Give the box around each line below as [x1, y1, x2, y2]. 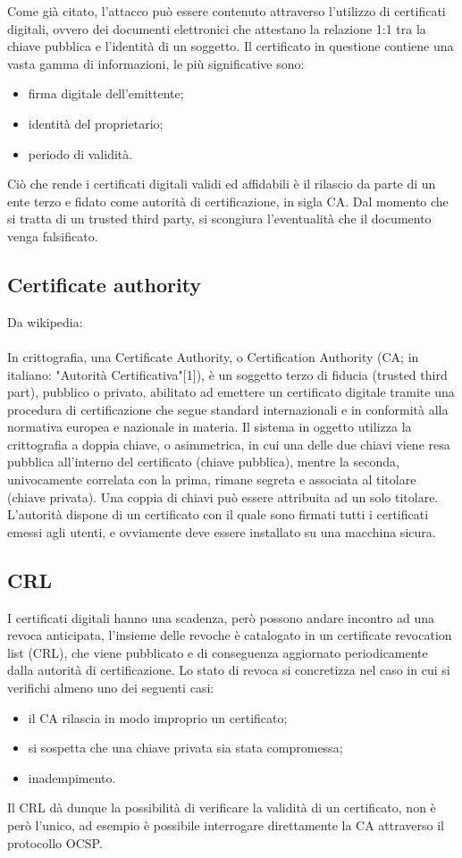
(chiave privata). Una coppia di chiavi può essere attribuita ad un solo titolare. [7, 487, 439, 506]
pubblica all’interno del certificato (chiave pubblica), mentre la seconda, [7, 452, 399, 471]
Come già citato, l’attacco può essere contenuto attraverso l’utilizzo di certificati [7, 2, 446, 20]
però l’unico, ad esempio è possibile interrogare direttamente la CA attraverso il [7, 816, 445, 834]
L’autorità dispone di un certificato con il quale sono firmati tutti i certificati [7, 505, 429, 524]
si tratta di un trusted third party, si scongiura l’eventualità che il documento [7, 209, 432, 228]
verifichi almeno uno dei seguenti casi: [7, 678, 214, 697]
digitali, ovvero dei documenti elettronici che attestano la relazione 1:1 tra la [7, 19, 426, 38]
